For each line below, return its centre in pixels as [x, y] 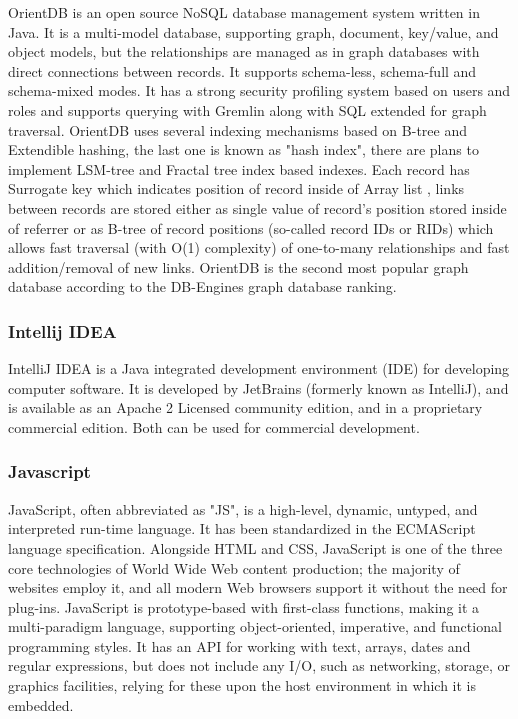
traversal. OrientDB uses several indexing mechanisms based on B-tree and [237, 129]
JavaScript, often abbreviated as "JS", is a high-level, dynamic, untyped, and [243, 508]
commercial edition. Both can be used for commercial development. [214, 426]
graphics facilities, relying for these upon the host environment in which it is [242, 685]
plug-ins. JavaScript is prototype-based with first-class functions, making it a [244, 606]
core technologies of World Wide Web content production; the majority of [234, 567]
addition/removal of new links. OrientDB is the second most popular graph [238, 266]
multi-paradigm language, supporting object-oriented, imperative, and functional [255, 626]
